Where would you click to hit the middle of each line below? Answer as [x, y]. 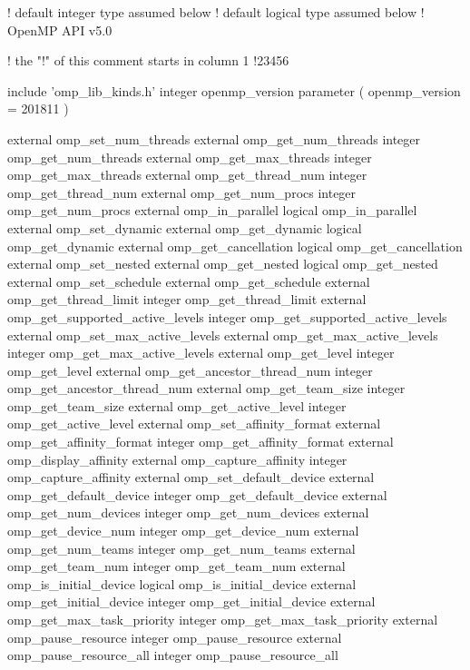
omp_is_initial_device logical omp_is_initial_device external [182, 583]
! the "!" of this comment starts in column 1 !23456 [148, 60]
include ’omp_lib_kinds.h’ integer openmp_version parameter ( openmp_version [234, 90]
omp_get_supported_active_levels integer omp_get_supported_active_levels [227, 316]
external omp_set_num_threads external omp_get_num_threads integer [214, 138]
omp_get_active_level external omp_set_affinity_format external [194, 424]
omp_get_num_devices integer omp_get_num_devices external [188, 512]
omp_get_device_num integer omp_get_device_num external [183, 531]
